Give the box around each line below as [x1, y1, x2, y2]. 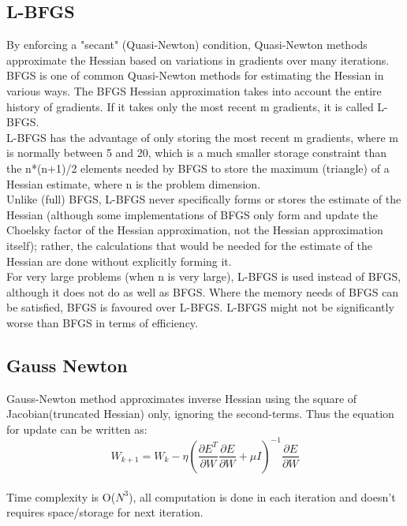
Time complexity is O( [6, 488, 116, 505]
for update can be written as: [6, 420, 147, 437]
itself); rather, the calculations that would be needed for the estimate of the [6, 237, 372, 253]
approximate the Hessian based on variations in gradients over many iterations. [6, 51, 390, 68]
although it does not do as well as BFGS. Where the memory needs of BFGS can [6, 283, 399, 300]
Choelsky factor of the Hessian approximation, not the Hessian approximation [6, 222, 383, 238]
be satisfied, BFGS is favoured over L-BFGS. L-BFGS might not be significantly [6, 299, 394, 315]
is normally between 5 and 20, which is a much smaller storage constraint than [6, 144, 386, 161]
